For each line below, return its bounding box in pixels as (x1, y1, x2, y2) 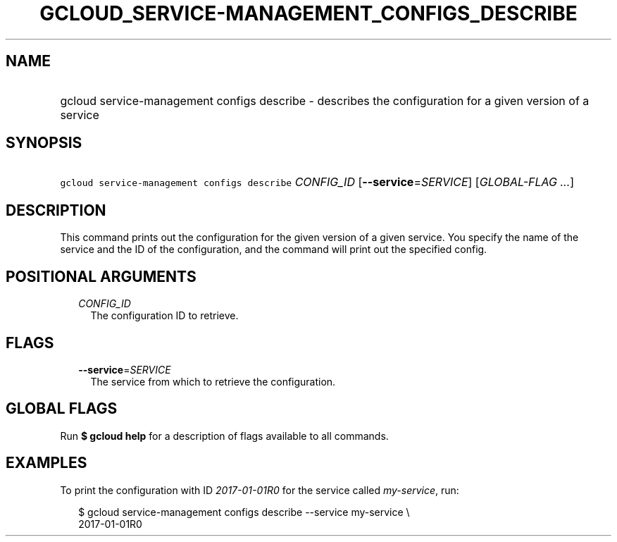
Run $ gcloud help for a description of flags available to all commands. (60, 429, 389, 442)
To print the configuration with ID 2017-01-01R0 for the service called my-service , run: (60, 484, 459, 496)
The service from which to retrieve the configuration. (90, 375, 336, 388)
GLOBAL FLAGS (6, 400, 118, 418)
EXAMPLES (6, 454, 87, 472)
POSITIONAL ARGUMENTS (6, 267, 197, 285)
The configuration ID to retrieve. (90, 309, 239, 322)
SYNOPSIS (6, 134, 82, 152)
